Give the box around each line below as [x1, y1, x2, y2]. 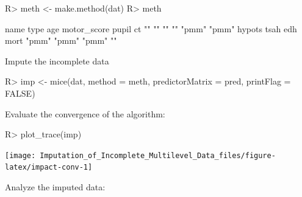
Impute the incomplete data [5, 54, 109, 67]
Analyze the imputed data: [5, 181, 106, 193]
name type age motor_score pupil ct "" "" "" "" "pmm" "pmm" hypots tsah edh [5, 22, 297, 35]
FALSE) [5, 86, 35, 99]
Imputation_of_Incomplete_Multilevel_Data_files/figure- [40, 151, 276, 160]
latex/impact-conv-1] [5, 163, 93, 172]
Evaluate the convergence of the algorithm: [5, 107, 165, 120]
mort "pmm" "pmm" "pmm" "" [5, 34, 117, 47]
